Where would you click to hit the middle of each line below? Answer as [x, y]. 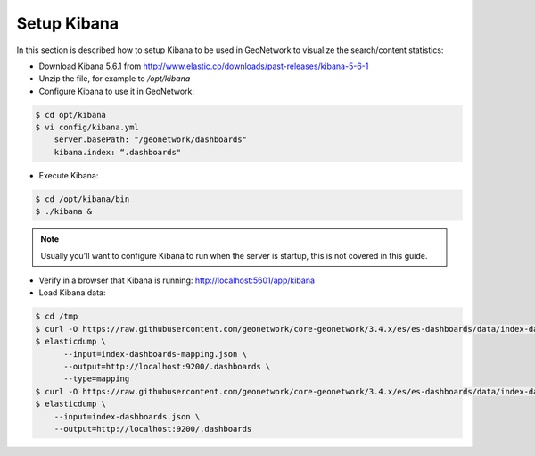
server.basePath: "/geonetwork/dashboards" [150, 140]
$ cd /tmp [57, 316]
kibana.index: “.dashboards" [118, 152]
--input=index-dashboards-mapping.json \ [155, 354]
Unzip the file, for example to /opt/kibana [115, 79]
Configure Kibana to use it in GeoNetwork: [117, 91]
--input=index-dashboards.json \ [127, 416]
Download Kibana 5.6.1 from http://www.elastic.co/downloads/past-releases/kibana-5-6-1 [204, 66]
